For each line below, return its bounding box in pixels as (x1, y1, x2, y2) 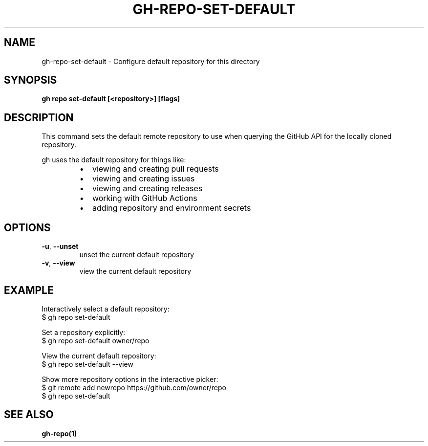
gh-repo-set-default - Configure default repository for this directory (42, 57, 260, 66)
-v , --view (42, 259, 75, 268)
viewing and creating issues (92, 174, 195, 184)
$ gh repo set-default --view (42, 359, 133, 368)
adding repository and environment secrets (92, 203, 251, 213)
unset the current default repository (79, 250, 194, 259)
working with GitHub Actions (92, 193, 197, 203)
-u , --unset (42, 242, 79, 251)
